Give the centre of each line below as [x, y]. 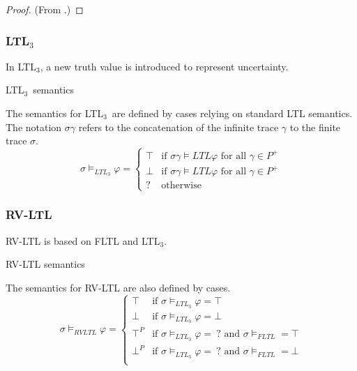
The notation [34, 127]
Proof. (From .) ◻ [45, 9]
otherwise [181, 186]
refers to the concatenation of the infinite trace [178, 127]
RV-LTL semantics [45, 264]
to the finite [315, 127]
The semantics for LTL [55, 113]
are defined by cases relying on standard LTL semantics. [232, 113]
